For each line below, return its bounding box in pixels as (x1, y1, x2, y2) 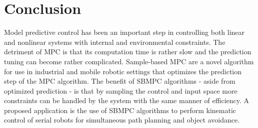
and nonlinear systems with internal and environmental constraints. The (4, 36, 225, 47)
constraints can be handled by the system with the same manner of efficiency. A (4, 95, 249, 106)
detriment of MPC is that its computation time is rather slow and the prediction (4, 46, 251, 57)
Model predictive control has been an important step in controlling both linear (4, 27, 245, 37)
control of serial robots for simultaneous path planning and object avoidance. (4, 115, 240, 125)
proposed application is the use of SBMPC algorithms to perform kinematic (4, 105, 236, 115)
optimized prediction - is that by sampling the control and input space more (4, 85, 237, 96)
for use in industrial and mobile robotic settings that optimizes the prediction (4, 66, 242, 76)
